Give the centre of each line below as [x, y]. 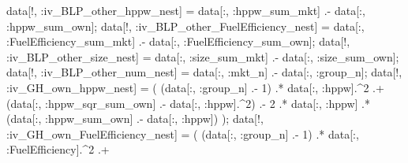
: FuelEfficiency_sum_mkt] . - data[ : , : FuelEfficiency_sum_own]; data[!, [178, 41]
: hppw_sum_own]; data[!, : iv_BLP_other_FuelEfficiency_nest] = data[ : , [185, 26]
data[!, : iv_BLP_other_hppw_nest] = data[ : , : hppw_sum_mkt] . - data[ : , [186, 10]
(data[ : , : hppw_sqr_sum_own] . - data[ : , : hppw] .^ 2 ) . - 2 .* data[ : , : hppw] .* [188, 103]
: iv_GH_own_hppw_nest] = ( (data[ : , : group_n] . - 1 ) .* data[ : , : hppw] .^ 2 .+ [195, 87]
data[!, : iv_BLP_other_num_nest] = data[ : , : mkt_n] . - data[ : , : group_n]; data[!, [204, 72]
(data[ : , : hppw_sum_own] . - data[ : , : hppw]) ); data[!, [135, 119]
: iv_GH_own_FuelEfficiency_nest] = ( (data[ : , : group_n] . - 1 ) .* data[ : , [183, 133]
